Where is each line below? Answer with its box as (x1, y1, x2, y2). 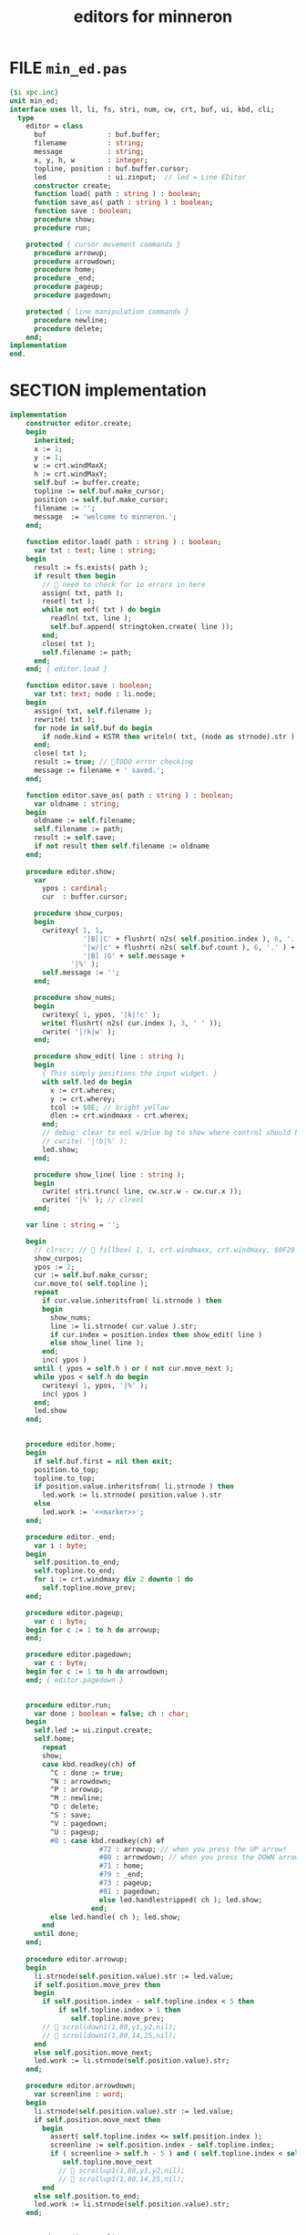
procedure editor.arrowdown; (25, 2081, 137, 2091)
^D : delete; (49, 1802, 100, 1811)
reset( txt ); (42, 597, 96, 606)
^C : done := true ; (49, 1768, 125, 1777)
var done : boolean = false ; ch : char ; (33, 1709, 189, 1718)
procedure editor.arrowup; (25, 1954, 128, 1963)
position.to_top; (33, 1465, 100, 1474)
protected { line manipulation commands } (25, 307, 189, 316)
